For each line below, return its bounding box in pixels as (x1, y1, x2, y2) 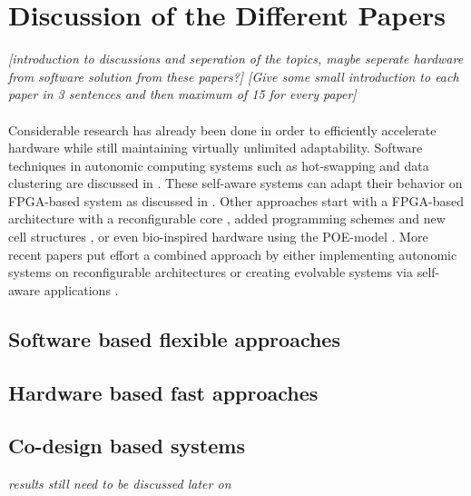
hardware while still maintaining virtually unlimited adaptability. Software (8, 138, 423, 157)
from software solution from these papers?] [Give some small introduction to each (8, 66, 459, 85)
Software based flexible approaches (8, 324, 340, 352)
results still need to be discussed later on (8, 474, 231, 493)
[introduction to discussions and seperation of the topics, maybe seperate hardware (8, 49, 464, 68)
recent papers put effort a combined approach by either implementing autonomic (8, 244, 457, 263)
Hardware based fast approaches (8, 378, 319, 406)
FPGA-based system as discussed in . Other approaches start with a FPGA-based (8, 191, 464, 210)
